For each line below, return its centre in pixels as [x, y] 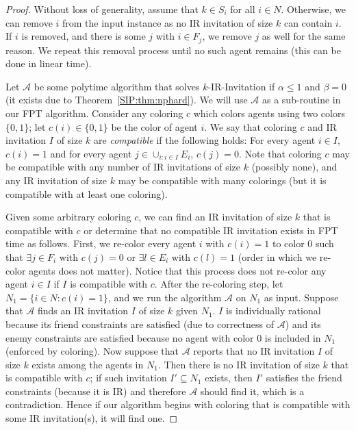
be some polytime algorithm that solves [117, 86]
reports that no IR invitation [254, 351]
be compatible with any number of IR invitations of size [123, 167]
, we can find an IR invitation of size [215, 217]
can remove [29, 22]
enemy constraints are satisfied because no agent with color [130, 337]
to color [288, 243]
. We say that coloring [251, 126]
